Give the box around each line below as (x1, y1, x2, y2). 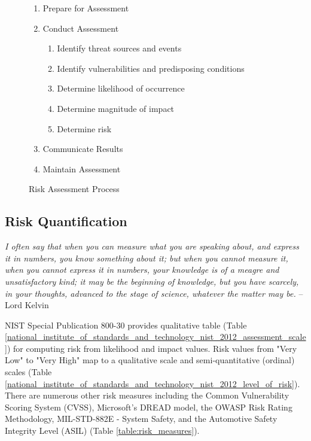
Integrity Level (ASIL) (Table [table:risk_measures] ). (5, 424, 200, 437)
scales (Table (5, 366, 52, 378)
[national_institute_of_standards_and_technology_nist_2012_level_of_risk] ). (5, 377, 300, 390)
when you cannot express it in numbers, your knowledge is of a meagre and (5, 263, 279, 276)
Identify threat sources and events (57, 42, 182, 54)
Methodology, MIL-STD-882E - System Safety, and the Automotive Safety (5, 412, 278, 425)
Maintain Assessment (42, 162, 121, 175)
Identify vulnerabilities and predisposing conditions (57, 62, 245, 74)
